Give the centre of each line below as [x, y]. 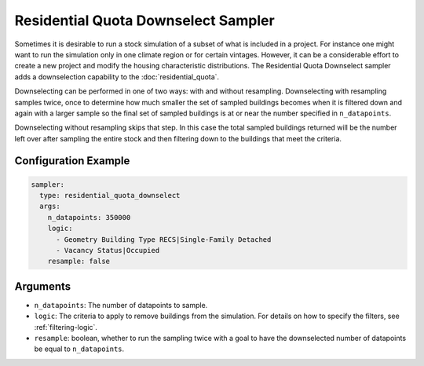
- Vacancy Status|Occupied [108, 251]
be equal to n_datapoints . [79, 349]
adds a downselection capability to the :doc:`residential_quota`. [117, 77]
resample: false [79, 262]
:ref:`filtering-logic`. [66, 327]
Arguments [43, 286]
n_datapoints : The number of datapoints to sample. [121, 305]
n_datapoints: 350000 [89, 217]
